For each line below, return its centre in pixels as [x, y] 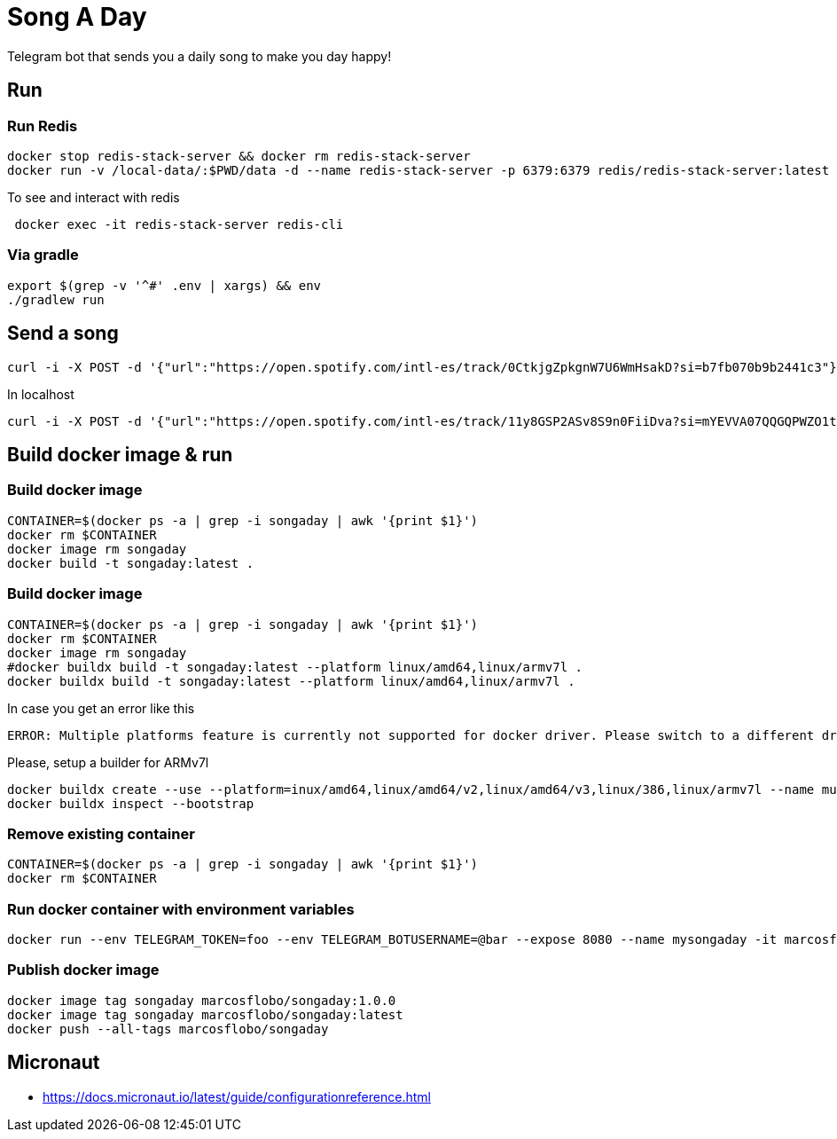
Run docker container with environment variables [181, 909]
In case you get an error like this [101, 708]
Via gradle [43, 255]
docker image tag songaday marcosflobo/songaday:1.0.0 [202, 1000]
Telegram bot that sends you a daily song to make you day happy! [199, 56]
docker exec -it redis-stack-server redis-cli [179, 224]
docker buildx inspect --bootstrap [131, 803]
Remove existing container [101, 833]
